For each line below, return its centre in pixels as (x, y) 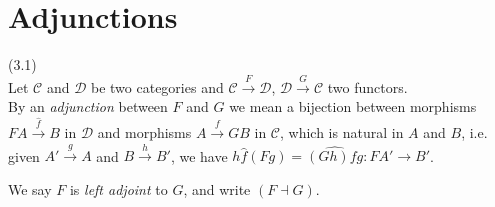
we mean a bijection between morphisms (353, 106)
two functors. (367, 86)
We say (30, 189)
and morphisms (144, 132)
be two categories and (157, 86)
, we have (199, 155)
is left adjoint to (118, 189)
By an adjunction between (88, 106)
